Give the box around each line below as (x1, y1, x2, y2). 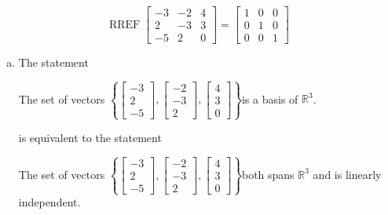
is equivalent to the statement (18, 129, 162, 146)
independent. (18, 194, 81, 210)
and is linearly (313, 166, 382, 182)
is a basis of (241, 90, 298, 107)
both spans (241, 166, 295, 182)
